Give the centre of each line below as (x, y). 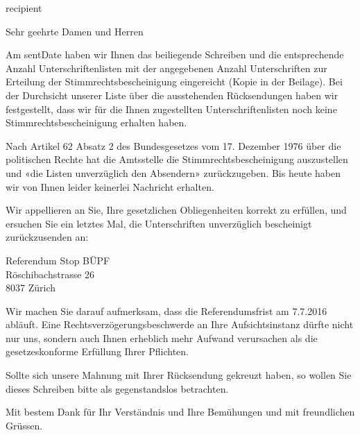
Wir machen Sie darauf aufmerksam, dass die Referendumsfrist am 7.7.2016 (166, 310)
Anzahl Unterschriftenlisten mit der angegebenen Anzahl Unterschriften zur (166, 68)
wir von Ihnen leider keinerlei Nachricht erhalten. (110, 186)
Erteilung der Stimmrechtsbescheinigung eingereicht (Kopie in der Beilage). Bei (174, 82)
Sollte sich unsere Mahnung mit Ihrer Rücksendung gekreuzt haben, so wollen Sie (179, 375)
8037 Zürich (31, 288)
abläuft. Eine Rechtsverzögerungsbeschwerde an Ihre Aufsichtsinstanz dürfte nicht (180, 324)
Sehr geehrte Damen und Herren (75, 31)
